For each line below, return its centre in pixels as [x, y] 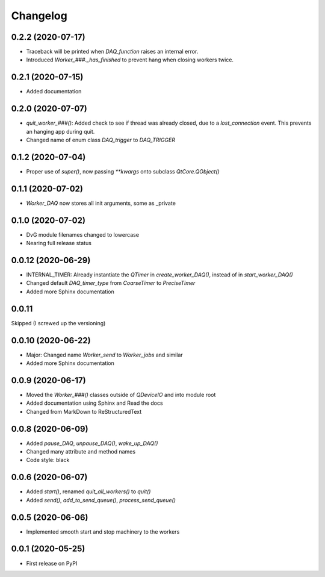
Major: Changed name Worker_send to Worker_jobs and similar [104, 355]
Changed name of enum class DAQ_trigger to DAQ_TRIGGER [101, 140]
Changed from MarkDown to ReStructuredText [84, 411]
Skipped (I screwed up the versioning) [58, 323]
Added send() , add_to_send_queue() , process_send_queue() [101, 500]
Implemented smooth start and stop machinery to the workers [103, 532]
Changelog [39, 16]
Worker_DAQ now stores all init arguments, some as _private [101, 203]
